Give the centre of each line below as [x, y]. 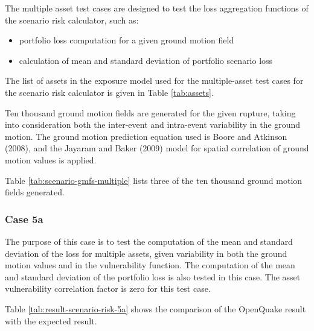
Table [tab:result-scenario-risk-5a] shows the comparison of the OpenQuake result [155, 308]
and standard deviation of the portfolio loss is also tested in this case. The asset [153, 276]
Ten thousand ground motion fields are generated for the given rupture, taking [150, 112]
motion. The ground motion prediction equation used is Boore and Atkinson [146, 136]
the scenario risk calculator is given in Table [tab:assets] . [109, 92]
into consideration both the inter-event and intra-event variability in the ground [153, 125]
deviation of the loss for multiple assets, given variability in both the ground [146, 253]
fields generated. [35, 192]
